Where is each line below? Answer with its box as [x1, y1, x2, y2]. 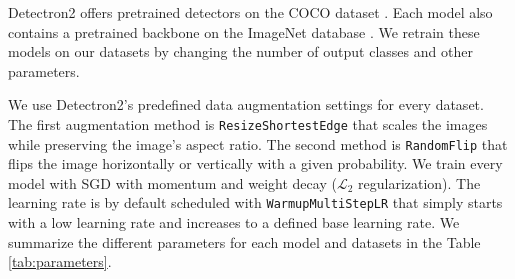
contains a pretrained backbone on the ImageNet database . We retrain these [8, 21, 480, 42]
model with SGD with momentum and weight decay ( [8, 172, 337, 193]
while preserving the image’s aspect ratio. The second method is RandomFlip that [8, 133, 508, 154]
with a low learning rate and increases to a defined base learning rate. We [8, 212, 460, 233]
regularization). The [358, 172, 481, 193]
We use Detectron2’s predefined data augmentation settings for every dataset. [8, 94, 484, 115]
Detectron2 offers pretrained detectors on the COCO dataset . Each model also [8, 2, 493, 22]
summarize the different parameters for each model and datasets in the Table [8, 231, 481, 252]
